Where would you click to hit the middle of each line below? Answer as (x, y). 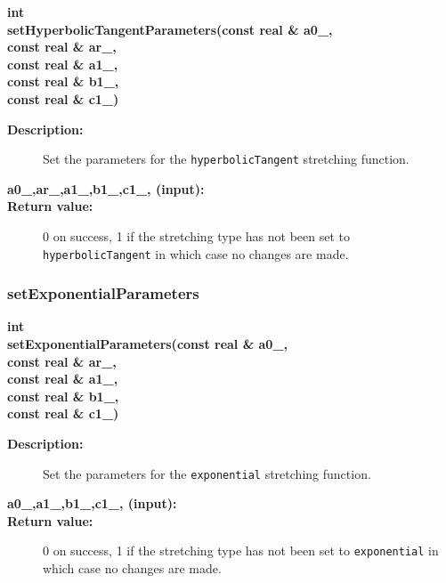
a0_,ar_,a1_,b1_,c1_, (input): (106, 188)
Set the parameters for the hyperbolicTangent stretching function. (226, 159)
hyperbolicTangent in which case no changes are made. (196, 253)
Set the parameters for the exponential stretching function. (207, 473)
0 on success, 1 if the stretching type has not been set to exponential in (241, 551)
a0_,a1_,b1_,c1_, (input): (92, 503)
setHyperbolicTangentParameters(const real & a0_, (170, 29)
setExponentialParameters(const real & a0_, (148, 344)
